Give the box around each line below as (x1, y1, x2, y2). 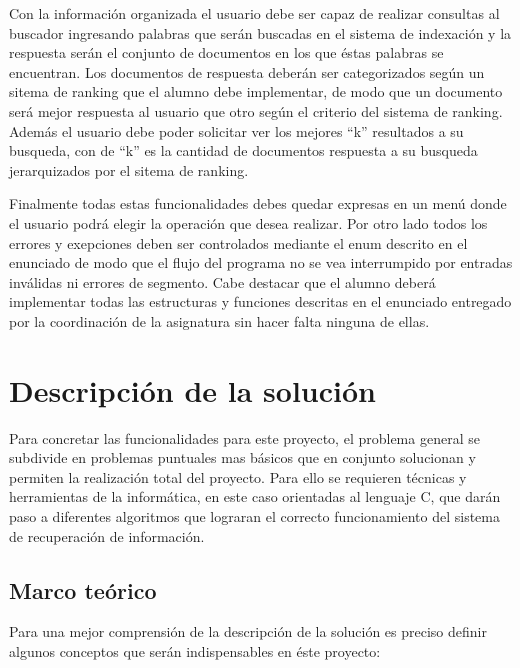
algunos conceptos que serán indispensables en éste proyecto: (9, 640, 381, 661)
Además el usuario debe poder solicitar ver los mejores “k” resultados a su (9, 120, 464, 141)
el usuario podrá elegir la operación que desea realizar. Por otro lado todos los (9, 212, 488, 233)
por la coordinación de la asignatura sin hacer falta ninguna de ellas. (9, 310, 430, 331)
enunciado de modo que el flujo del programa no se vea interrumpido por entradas (9, 252, 513, 273)
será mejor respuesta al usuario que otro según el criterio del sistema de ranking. (9, 100, 503, 121)
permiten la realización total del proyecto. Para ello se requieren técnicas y (9, 466, 467, 487)
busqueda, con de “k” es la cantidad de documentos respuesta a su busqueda (9, 140, 478, 161)
